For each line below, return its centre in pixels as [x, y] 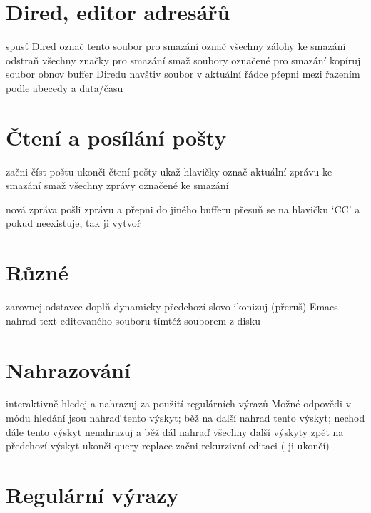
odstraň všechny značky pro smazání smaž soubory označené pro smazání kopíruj [183, 60]
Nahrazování [68, 369]
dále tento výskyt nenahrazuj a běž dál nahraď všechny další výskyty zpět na [175, 431]
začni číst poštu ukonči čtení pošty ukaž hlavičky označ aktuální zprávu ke [169, 171]
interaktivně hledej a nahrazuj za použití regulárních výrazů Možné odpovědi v [179, 403]
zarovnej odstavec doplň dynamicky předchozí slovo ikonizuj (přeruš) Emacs [172, 306]
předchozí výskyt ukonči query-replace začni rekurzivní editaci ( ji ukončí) [168, 446]
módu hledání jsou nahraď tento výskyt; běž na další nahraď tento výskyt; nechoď [185, 418]
